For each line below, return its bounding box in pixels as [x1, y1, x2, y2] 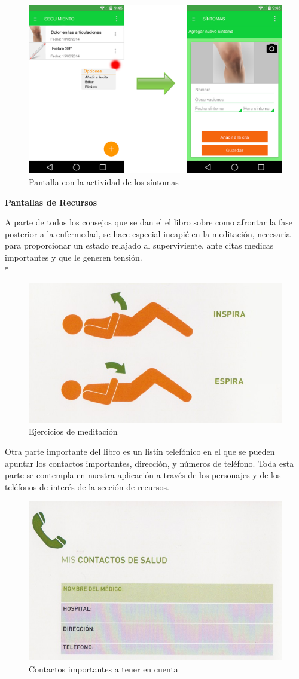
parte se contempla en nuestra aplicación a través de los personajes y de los [5, 469, 281, 481]
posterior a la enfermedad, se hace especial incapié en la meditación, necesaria [5, 227, 291, 240]
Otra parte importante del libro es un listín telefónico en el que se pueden [5, 445, 275, 457]
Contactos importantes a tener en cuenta [29, 662, 178, 675]
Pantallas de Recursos [5, 195, 97, 208]
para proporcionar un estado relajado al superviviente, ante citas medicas [5, 239, 274, 252]
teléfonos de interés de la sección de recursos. [5, 480, 170, 493]
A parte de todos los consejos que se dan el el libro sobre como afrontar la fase [5, 216, 292, 228]
